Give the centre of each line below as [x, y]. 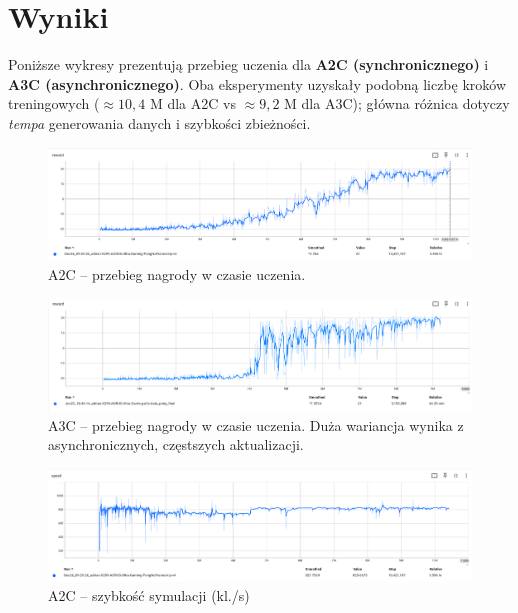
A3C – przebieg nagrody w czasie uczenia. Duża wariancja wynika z [256, 424]
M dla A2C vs [192, 103]
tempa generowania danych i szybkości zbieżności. [159, 122]
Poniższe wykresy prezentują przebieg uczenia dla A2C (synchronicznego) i [248, 64]
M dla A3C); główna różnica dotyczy [397, 103]
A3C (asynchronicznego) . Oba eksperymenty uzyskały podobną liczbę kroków [257, 83]
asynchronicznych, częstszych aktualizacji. [176, 444]
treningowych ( [54, 103]
